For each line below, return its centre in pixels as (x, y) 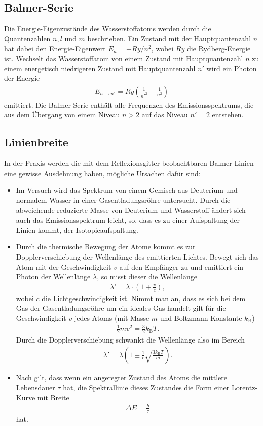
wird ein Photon (232, 68)
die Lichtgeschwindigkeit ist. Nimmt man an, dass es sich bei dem (144, 298)
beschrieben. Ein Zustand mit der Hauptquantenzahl (169, 38)
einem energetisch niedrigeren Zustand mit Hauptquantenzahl (100, 68)
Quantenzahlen (27, 38)
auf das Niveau (165, 115)
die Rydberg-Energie (219, 48)
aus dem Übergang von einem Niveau (62, 115)
